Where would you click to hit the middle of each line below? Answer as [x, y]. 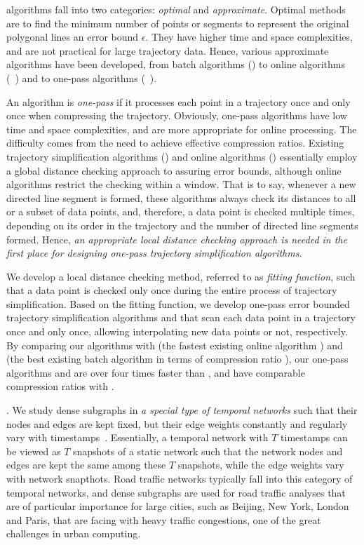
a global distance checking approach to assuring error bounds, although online [174, 170]
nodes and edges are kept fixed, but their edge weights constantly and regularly [177, 423]
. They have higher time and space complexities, [249, 37]
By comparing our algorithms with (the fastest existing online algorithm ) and [175, 345]
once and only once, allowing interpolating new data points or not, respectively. [177, 331]
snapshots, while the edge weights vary [261, 465]
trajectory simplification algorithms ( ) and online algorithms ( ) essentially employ [182, 156]
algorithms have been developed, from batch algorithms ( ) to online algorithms [176, 64]
